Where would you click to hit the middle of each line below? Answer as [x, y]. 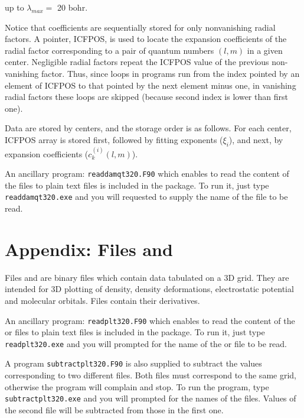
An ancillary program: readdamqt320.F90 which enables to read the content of [147, 174]
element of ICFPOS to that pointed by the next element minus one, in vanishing [151, 85]
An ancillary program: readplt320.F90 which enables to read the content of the [150, 320]
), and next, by [256, 139]
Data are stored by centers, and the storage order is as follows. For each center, [148, 128]
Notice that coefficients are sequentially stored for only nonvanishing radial [140, 27]
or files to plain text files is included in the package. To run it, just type [135, 332]
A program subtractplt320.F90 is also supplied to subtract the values [133, 363]
